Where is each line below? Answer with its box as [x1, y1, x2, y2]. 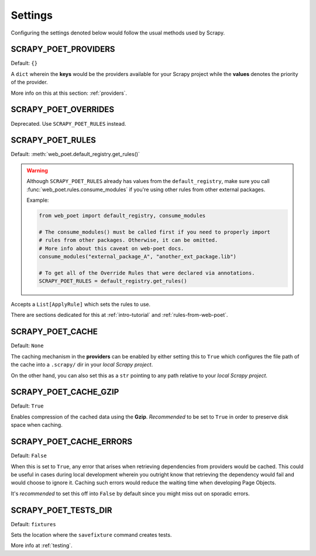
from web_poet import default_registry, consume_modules [39, 212, 206, 219]
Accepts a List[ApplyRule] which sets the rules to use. [11, 301, 151, 308]
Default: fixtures [11, 520, 56, 527]
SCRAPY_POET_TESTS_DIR [11, 505, 112, 515]
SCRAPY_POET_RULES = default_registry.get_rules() [39, 278, 187, 285]
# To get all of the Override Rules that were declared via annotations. [39, 270, 255, 276]
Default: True [11, 402, 44, 409]
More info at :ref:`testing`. [11, 542, 73, 549]
